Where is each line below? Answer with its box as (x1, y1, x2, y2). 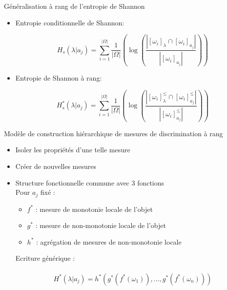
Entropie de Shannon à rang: (15, 73, 102, 83)
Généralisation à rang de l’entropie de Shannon (4, 1, 145, 11)
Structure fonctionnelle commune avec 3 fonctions (15, 177, 165, 187)
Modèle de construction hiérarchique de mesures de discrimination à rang (4, 128, 223, 138)
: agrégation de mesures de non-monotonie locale (36, 236, 182, 247)
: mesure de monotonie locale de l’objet (35, 204, 153, 214)
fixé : (40, 187, 55, 197)
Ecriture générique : (15, 253, 75, 263)
